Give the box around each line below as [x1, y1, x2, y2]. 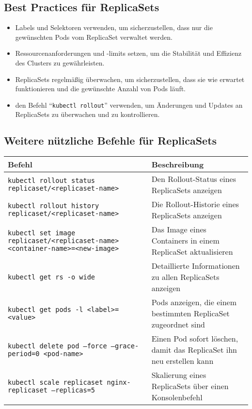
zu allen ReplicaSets [151, 271, 220, 283]
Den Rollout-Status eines [151, 173, 236, 185]
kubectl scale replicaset [8, 378, 103, 386]
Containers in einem [151, 235, 220, 246]
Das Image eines [151, 224, 206, 235]
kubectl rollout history [8, 202, 99, 210]
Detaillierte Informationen [151, 260, 240, 272]
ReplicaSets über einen [151, 380, 229, 392]
